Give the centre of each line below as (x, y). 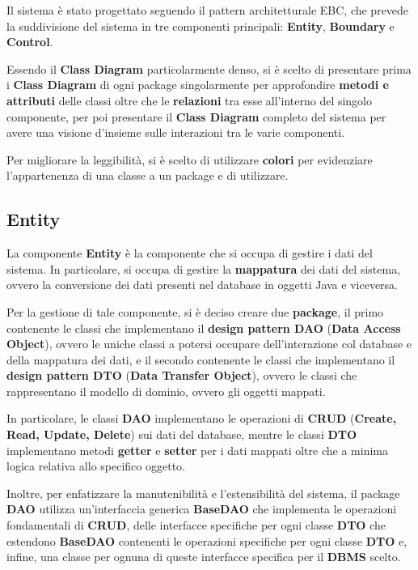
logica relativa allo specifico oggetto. (96, 466)
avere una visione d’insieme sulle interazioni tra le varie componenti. (176, 132)
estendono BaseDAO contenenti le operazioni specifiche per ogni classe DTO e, (207, 540)
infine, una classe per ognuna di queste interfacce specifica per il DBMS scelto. (204, 557)
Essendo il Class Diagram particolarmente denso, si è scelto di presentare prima (209, 68)
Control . (30, 42)
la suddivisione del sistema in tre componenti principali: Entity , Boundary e (201, 26)
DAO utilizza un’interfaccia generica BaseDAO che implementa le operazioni (202, 509)
